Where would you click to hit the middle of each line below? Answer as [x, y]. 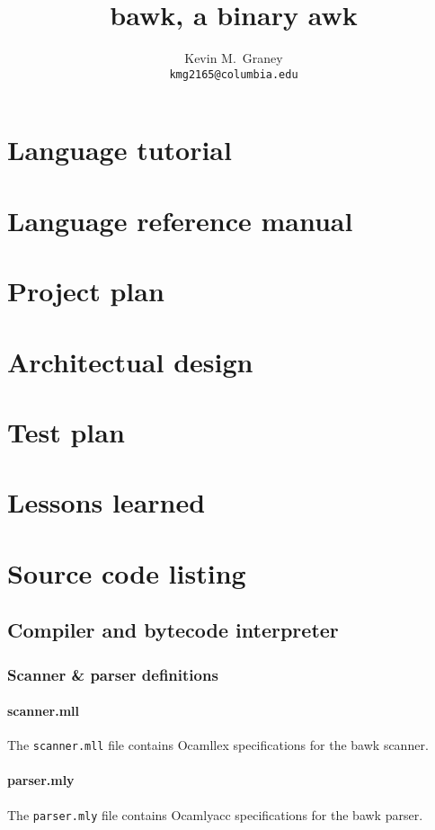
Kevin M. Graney [234, 58]
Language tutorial [120, 150]
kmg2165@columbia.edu [234, 74]
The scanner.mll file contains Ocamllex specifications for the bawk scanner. [218, 745]
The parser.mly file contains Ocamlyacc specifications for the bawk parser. [215, 814]
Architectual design [130, 361]
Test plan [66, 431]
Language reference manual [180, 220]
